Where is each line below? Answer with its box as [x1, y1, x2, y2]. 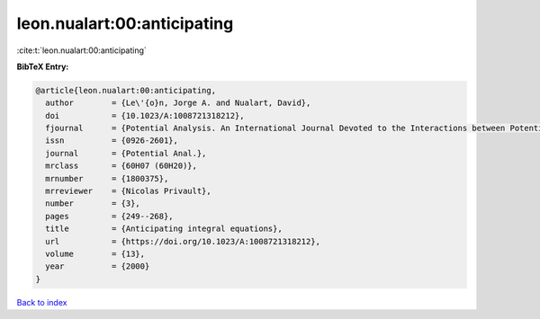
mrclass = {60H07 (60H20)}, [45, 161, 198, 171]
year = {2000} [45, 261, 150, 271]
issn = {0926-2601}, [45, 136, 179, 146]
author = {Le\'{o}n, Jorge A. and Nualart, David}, [45, 98, 311, 108]
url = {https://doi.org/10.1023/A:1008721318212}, [45, 236, 321, 246]
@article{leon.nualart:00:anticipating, [35, 85, 216, 95]
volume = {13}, [45, 249, 146, 259]
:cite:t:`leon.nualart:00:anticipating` [16, 45, 148, 56]
